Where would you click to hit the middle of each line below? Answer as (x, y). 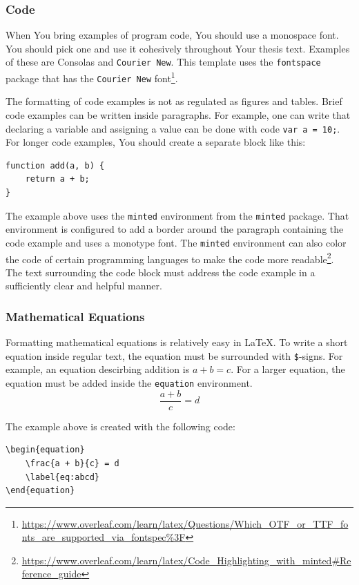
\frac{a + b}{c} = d (72, 463)
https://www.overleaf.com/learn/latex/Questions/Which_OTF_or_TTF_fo (185, 523)
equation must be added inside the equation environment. (129, 383)
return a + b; (57, 179)
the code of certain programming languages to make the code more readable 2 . (170, 258)
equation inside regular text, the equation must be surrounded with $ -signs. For (174, 355)
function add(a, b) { (55, 165)
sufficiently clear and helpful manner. (84, 286)
